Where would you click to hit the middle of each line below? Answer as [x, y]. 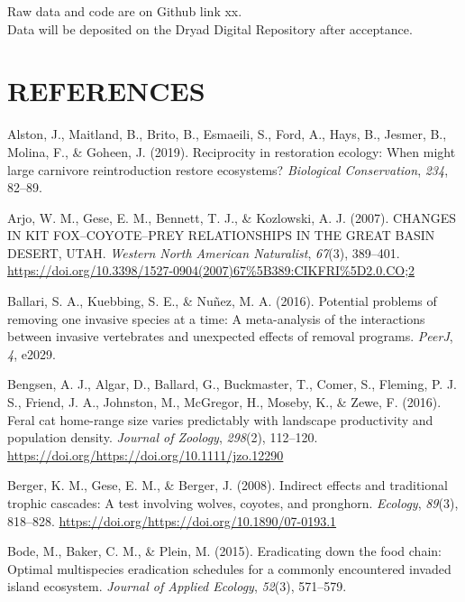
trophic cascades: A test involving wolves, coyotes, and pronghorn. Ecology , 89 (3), [233, 503]
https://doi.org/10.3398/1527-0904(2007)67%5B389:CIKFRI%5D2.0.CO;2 [211, 270]
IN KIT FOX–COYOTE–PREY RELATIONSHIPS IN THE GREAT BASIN [221, 235]
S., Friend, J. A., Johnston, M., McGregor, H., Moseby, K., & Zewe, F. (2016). [224, 402]
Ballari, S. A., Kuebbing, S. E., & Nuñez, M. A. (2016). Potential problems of [222, 301]
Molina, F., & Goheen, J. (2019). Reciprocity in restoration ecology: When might [232, 151]
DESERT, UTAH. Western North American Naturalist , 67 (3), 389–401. [204, 252]
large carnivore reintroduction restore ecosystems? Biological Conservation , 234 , [228, 169]
